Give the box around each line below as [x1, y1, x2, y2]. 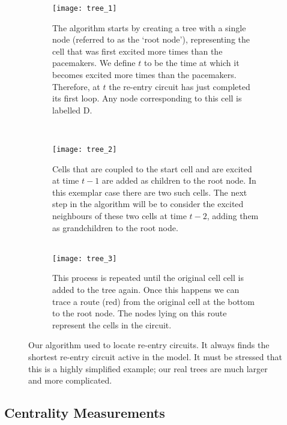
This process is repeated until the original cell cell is [52, 271, 244, 284]
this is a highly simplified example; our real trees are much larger [28, 362, 268, 375]
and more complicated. [28, 374, 112, 387]
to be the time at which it [143, 56, 240, 69]
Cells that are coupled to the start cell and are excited [52, 162, 252, 175]
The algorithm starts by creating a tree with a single [52, 21, 246, 34]
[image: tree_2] [52, 145, 117, 154]
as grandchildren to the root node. [52, 221, 178, 234]
